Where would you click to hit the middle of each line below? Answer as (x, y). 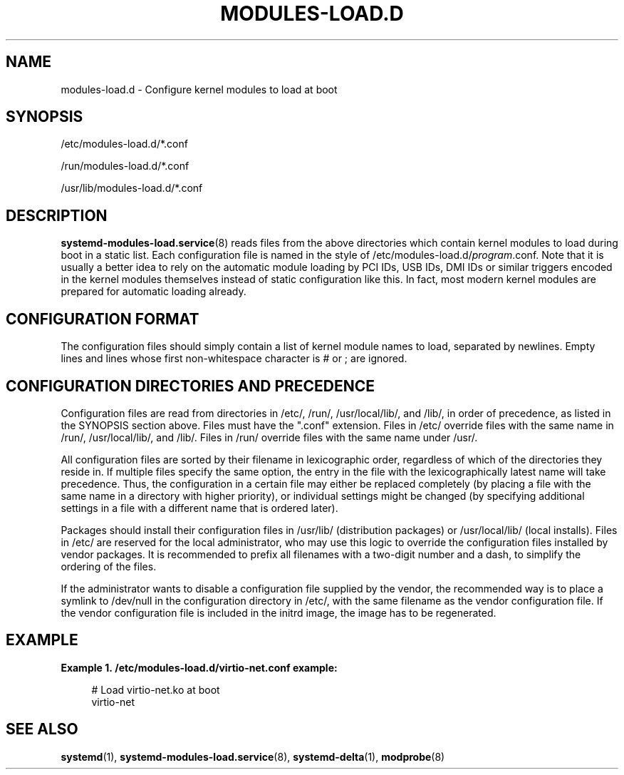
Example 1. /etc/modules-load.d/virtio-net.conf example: (199, 667)
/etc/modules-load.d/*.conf (124, 144)
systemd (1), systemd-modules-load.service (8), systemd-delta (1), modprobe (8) (253, 756)
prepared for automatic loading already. (154, 292)
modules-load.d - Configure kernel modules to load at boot (199, 89)
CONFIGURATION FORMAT (103, 319)
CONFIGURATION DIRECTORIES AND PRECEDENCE (191, 386)
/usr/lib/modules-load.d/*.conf (132, 188)
